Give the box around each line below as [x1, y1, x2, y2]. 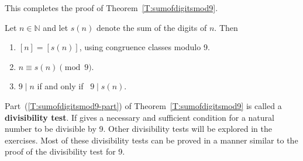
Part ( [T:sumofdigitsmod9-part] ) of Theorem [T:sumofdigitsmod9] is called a [5, 99, 282, 111]
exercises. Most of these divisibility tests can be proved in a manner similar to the [5, 134, 298, 146]
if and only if [37, 80, 84, 92]
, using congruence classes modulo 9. [79, 41, 210, 53]
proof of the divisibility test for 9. [5, 145, 125, 157]
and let [43, 21, 68, 33]
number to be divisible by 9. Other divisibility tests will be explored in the [5, 123, 273, 135]
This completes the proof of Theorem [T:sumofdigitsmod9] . [5, 2, 218, 13]
